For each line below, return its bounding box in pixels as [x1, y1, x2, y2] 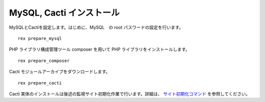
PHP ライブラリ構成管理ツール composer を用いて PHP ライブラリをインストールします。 [9, 46, 190, 52]
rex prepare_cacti [18, 80, 62, 85]
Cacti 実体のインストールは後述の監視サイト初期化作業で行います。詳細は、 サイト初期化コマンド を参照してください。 [9, 91, 250, 97]
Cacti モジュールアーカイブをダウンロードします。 [9, 69, 110, 75]
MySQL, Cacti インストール [9, 7, 120, 18]
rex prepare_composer [18, 58, 70, 63]
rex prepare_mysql [18, 36, 62, 41]
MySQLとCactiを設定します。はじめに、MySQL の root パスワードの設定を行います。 [9, 24, 184, 30]
